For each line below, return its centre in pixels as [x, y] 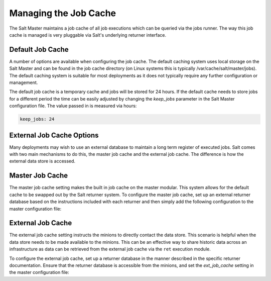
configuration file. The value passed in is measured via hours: [73, 106]
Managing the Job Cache [63, 13]
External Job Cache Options [54, 135]
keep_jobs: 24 [37, 119]
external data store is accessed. [42, 161]
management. [24, 82]
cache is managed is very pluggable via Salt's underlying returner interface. [88, 35]
